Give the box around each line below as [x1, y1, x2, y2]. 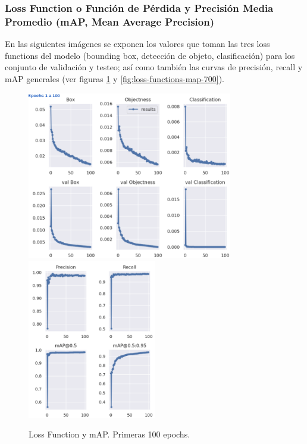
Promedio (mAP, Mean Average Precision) [5, 14, 214, 29]
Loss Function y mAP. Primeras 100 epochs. [29, 428, 190, 440]
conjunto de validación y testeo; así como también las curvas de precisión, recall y [5, 61, 303, 73]
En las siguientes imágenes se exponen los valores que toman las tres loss [5, 37, 270, 50]
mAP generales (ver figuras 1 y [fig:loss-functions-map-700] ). [5, 72, 224, 85]
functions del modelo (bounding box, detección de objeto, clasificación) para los [5, 49, 295, 61]
